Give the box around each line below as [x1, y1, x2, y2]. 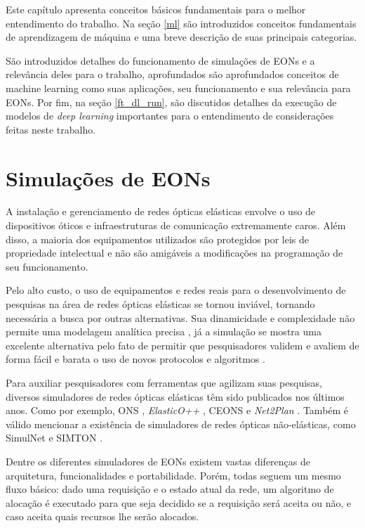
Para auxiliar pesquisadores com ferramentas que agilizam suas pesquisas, [6, 375, 323, 389]
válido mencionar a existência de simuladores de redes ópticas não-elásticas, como [6, 416, 356, 431]
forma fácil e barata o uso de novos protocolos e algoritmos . [6, 352, 265, 366]
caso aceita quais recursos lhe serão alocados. [6, 509, 199, 524]
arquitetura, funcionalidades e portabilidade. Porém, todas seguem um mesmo [6, 468, 341, 482]
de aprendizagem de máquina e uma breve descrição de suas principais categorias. [6, 30, 357, 44]
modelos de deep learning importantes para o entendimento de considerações [6, 108, 334, 123]
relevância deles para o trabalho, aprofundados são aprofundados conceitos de [6, 67, 339, 82]
